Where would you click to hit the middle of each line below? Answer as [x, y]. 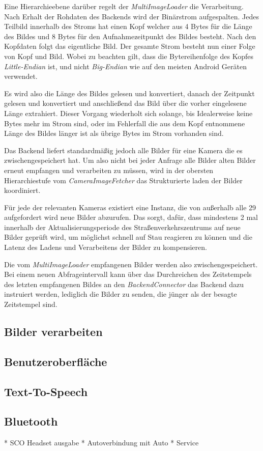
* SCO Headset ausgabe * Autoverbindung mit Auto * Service [101, 443]
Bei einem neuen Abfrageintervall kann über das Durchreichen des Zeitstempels [128, 274]
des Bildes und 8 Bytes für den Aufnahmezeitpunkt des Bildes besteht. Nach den [130, 36]
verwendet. [21, 76]
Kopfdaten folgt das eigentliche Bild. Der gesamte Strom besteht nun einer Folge [130, 46]
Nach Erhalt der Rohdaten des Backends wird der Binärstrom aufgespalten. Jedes [131, 16]
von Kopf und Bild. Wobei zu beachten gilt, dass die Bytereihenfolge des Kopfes [129, 56]
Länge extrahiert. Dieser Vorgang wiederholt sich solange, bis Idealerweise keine [128, 113]
